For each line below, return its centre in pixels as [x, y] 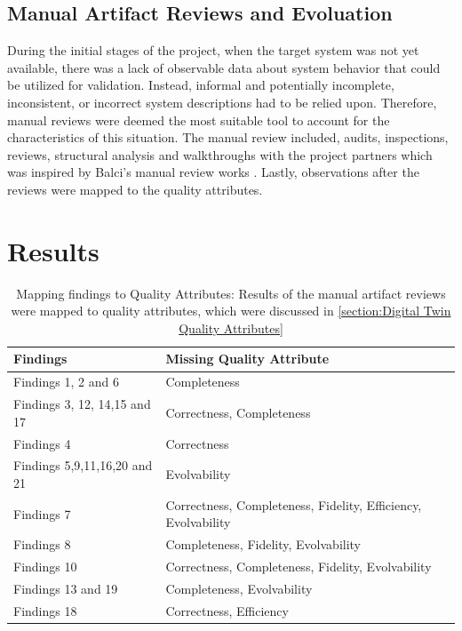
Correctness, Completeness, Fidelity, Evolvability [299, 567]
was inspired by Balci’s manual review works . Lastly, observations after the [213, 172]
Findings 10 [45, 567]
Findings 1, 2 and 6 [66, 382]
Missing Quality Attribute [247, 359]
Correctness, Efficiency [227, 610]
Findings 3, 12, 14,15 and [82, 404]
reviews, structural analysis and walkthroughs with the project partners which [220, 154]
